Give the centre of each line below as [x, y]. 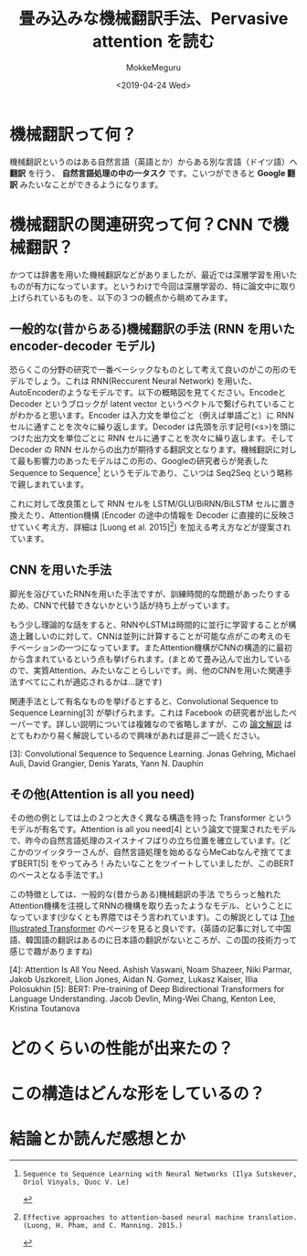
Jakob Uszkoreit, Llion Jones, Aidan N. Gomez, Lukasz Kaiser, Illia [134, 979]
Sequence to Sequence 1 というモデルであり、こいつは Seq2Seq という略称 [151, 472]
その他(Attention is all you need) [102, 794]
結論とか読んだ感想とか [98, 1139]
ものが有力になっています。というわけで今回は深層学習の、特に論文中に [145, 286]
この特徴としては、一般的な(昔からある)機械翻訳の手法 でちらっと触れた [145, 894]
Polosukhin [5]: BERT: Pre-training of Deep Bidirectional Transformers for [147, 989]
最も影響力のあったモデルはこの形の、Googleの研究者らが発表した [143, 461]
